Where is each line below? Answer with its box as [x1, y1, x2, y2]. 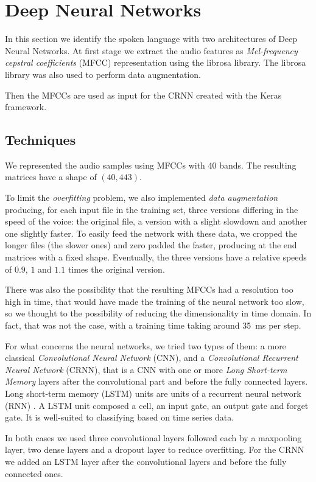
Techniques [5, 130, 76, 149]
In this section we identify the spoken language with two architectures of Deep [5, 32, 298, 45]
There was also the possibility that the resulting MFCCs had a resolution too [5, 283, 293, 296]
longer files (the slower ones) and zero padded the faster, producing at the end [5, 239, 297, 251]
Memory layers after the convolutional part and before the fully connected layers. [5, 375, 308, 388]
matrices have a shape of [5, 170, 97, 183]
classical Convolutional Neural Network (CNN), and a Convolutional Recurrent [5, 351, 298, 364]
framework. [5, 100, 47, 113]
